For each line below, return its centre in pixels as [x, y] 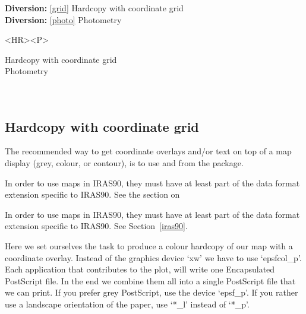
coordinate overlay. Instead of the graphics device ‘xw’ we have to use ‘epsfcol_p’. [153, 257]
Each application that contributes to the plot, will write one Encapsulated [140, 269]
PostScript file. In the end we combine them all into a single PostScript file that [150, 280]
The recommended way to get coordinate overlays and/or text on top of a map [148, 151]
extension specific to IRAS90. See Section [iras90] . [96, 226]
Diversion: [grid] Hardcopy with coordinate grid [94, 8]
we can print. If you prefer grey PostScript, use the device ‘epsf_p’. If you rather [152, 292]
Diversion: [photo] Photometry [63, 19]
